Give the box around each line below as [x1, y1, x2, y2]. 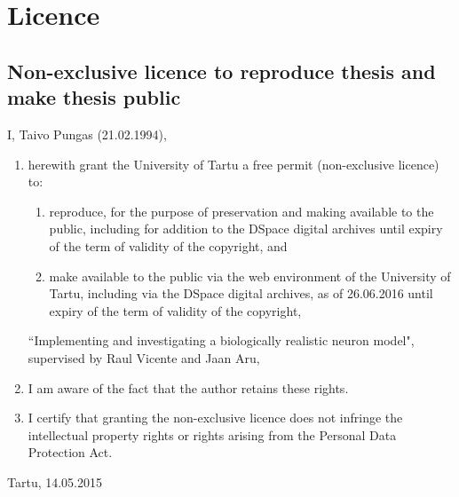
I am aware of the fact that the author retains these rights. [28, 378, 349, 397]
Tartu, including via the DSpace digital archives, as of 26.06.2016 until [49, 284, 433, 303]
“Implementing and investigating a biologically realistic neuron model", [28, 331, 415, 350]
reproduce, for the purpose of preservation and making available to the [49, 201, 434, 220]
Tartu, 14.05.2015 [7, 472, 103, 491]
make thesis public [7, 83, 181, 111]
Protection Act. [28, 443, 113, 461]
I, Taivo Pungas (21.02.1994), [7, 124, 167, 143]
